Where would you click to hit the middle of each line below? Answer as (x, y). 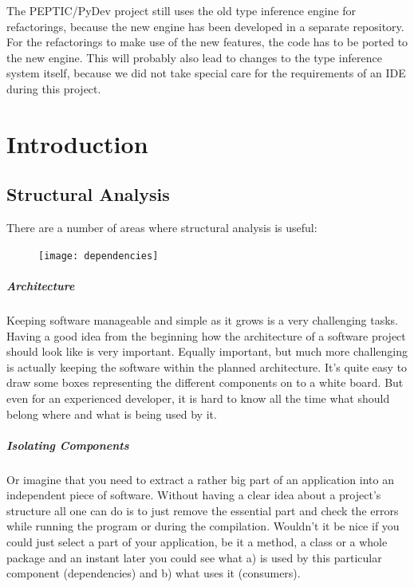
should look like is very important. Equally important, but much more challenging (207, 351)
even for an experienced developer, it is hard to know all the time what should (198, 398)
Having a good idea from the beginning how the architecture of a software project (206, 335)
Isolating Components (68, 445)
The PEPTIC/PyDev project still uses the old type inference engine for (181, 10)
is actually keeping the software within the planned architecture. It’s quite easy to (207, 366)
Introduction (77, 143)
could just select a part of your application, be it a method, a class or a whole (197, 542)
